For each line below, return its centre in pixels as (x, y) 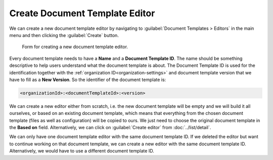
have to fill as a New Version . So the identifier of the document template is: (88, 79)
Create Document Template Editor (82, 13)
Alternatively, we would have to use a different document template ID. (82, 151)
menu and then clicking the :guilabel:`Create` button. (64, 35)
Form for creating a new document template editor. (75, 47)
